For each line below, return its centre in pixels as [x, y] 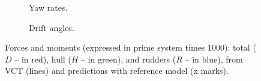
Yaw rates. [48, 7]
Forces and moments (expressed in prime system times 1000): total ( [130, 47]
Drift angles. [52, 27]
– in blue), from [214, 59]
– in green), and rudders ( [129, 59]
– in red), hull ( [43, 59]
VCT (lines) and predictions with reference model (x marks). [117, 71]
